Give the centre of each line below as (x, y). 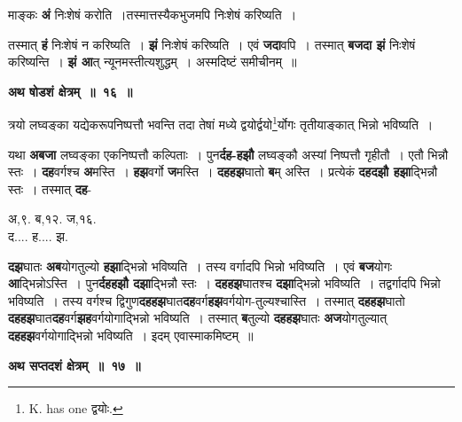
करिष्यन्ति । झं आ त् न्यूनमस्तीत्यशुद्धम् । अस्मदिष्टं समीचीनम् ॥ (153, 62)
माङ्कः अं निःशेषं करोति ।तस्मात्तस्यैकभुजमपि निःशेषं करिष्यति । (153, 14)
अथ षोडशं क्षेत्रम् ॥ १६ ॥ (70, 91)
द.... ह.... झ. (38, 236)
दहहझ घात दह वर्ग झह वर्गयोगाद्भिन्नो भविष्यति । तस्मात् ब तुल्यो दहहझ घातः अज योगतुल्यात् (198, 318)
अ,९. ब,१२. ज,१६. (52, 219)
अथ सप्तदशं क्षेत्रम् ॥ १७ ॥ (74, 365)
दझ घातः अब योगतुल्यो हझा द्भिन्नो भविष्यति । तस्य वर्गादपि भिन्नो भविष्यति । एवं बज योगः (200, 266)
